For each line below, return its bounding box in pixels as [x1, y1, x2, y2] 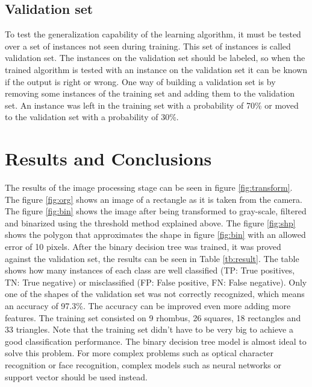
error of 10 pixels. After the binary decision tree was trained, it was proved [5, 240, 281, 253]
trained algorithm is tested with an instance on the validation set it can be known [5, 63, 308, 75]
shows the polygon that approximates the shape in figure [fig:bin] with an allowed [5, 228, 306, 241]
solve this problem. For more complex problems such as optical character [5, 347, 274, 359]
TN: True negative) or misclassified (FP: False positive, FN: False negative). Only [5, 275, 307, 288]
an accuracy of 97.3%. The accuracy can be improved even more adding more [5, 299, 291, 312]
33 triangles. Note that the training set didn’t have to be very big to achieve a [5, 323, 293, 336]
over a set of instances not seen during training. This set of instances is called [5, 39, 291, 52]
